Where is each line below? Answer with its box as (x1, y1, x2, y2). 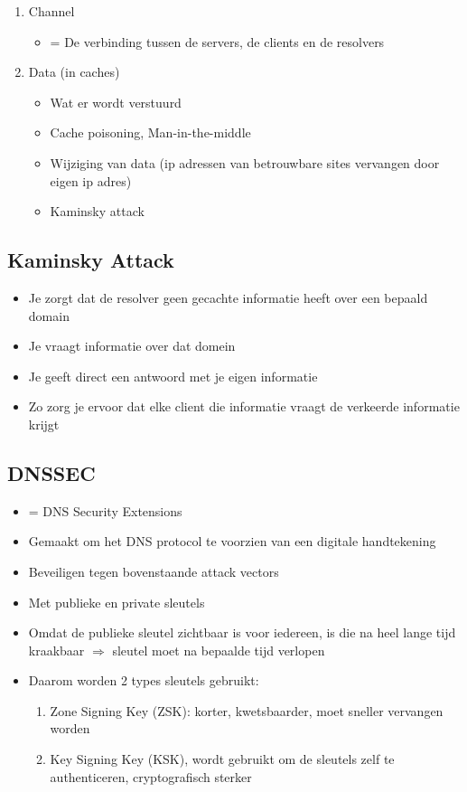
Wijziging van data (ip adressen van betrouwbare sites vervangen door (50, 153, 440, 172)
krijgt (28, 414, 60, 433)
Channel (28, 2, 75, 20)
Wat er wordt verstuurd (50, 92, 182, 111)
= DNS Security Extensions (28, 501, 182, 520)
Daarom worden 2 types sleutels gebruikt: (28, 671, 259, 690)
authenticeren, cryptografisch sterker (50, 767, 252, 786)
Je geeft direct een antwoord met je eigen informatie (28, 366, 318, 385)
